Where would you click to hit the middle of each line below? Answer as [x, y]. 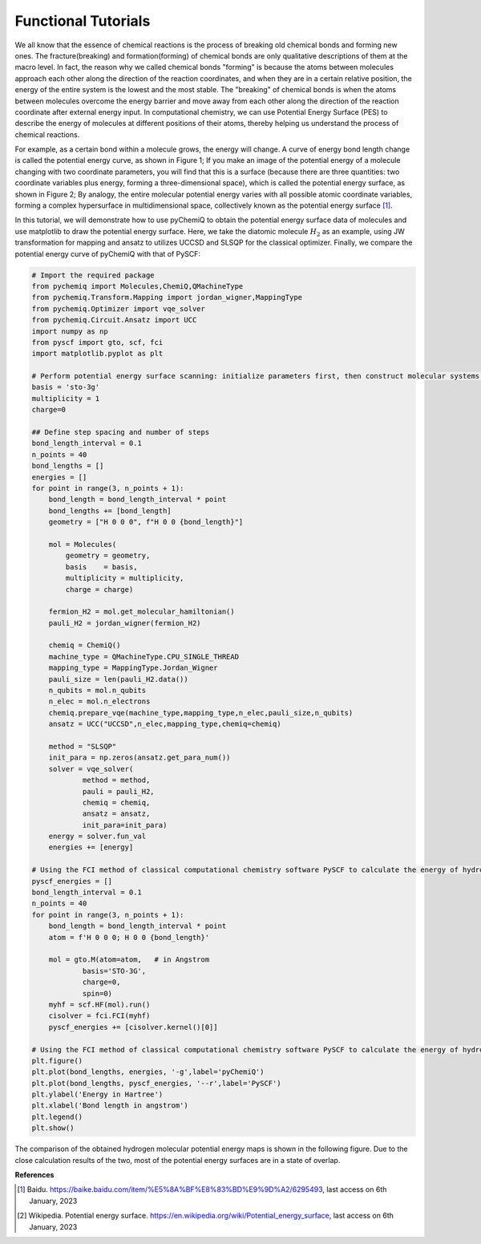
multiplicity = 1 [66, 398]
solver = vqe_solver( [91, 769]
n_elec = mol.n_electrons [99, 701]
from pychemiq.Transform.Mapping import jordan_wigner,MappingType [167, 298]
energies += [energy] [91, 847]
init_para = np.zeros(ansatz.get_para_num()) [139, 758]
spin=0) [97, 993]
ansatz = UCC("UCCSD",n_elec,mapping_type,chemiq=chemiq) [165, 724]
